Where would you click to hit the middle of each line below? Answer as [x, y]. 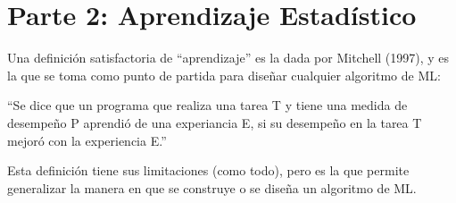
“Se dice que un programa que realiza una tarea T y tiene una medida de [207, 105]
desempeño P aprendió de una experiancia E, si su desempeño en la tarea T [215, 122]
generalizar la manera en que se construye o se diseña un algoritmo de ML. [212, 187]
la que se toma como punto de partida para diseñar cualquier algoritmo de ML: [224, 75]
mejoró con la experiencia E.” [87, 140]
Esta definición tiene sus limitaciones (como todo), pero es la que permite [208, 170]
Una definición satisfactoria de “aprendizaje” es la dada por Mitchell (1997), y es [228, 58]
